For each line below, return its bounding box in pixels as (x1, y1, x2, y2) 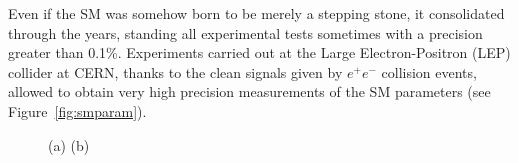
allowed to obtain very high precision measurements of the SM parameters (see (8, 81, 491, 102)
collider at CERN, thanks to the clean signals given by (8, 61, 343, 82)
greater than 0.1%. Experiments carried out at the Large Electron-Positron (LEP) (8, 42, 511, 63)
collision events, (381, 61, 477, 82)
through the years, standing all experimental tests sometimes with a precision (8, 22, 483, 43)
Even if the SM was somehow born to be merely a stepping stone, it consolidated (8, 3, 505, 23)
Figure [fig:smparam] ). (8, 100, 147, 121)
